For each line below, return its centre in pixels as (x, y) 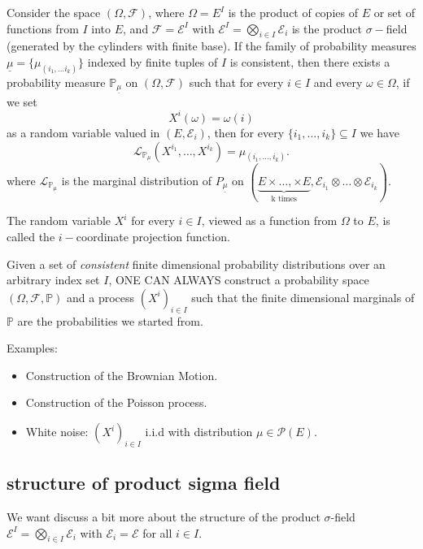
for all (157, 532)
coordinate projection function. (153, 237)
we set (22, 101)
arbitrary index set (53, 280)
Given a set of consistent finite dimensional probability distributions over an (196, 264)
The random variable (59, 220)
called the (31, 237)
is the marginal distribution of (136, 181)
